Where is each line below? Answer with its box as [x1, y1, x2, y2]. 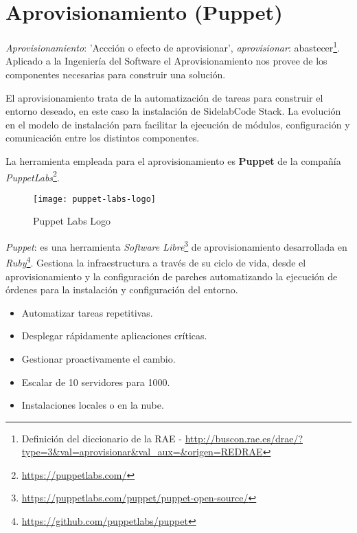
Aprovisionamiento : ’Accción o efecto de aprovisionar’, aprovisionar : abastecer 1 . [5, 38, 341, 54]
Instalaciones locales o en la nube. [21, 398, 164, 412]
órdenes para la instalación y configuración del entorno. [5, 282, 238, 297]
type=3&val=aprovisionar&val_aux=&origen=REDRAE [21, 444, 263, 459]
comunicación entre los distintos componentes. [5, 131, 200, 145]
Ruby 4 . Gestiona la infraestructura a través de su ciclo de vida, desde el [5, 253, 306, 269]
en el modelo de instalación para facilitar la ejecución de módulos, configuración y [5, 117, 350, 131]
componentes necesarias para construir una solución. [5, 67, 226, 81]
